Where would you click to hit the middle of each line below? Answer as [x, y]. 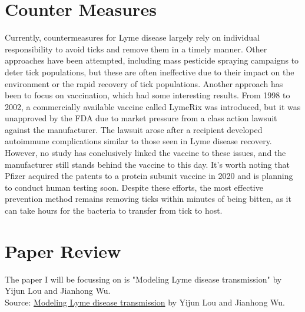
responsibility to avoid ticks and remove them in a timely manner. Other [136, 49]
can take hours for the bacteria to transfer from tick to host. [114, 210]
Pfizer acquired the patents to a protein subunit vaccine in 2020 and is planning [149, 176]
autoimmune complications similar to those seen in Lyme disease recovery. [138, 141]
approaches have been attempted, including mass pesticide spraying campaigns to [152, 60]
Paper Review [63, 250]
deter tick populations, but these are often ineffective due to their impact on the [150, 72]
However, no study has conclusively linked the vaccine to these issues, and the [145, 153]
